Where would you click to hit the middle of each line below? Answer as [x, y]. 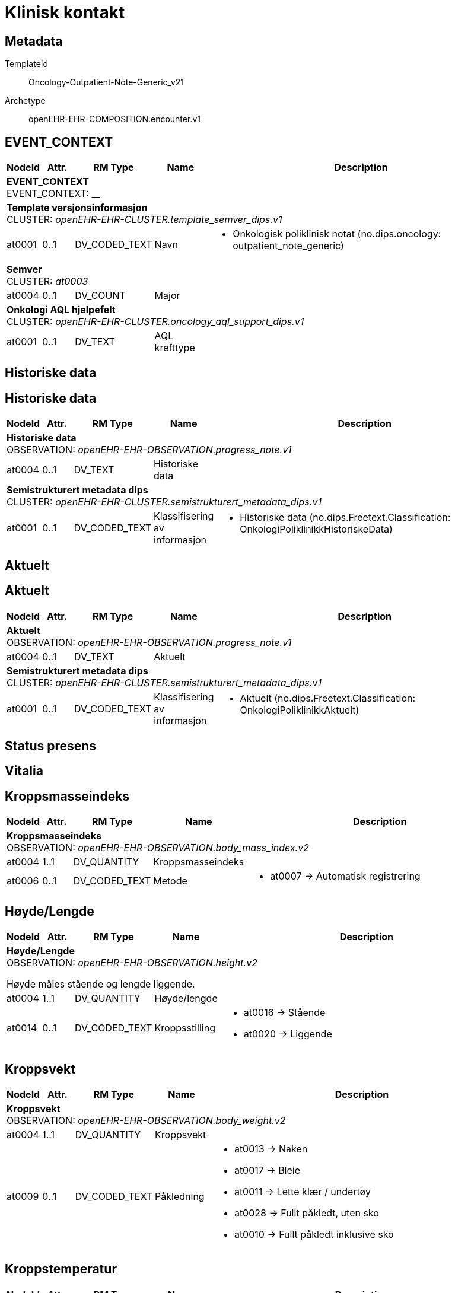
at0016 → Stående [284, 1013]
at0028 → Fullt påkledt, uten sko [306, 1213]
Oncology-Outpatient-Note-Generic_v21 [106, 82]
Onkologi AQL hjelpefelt [61, 310]
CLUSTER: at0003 [47, 281]
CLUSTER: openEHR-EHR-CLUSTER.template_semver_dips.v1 [144, 220]
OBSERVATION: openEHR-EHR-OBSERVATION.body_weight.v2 [146, 1120]
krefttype [175, 348]
